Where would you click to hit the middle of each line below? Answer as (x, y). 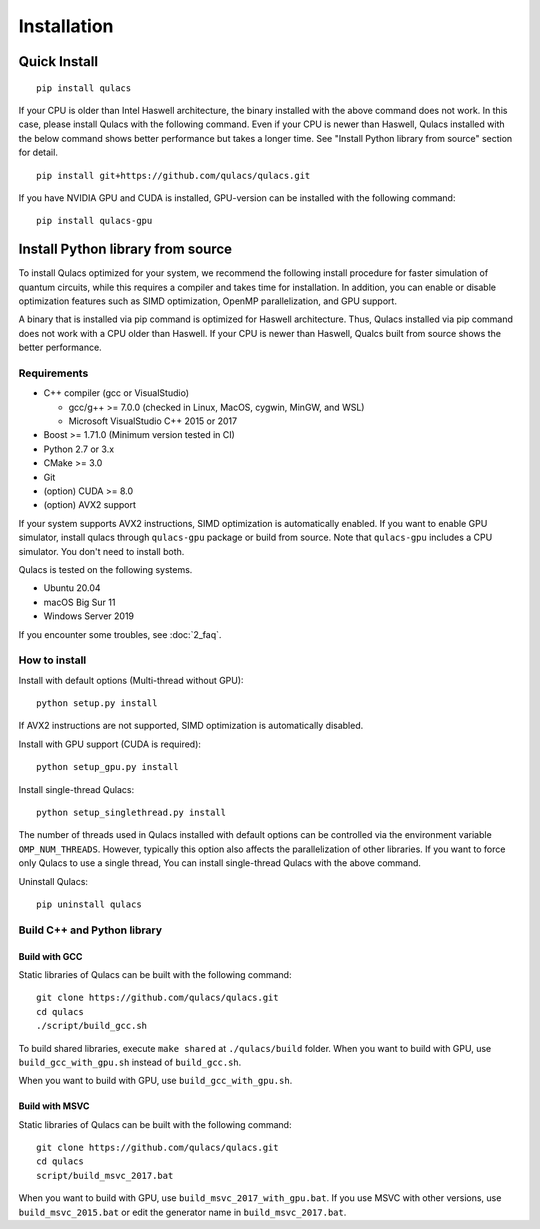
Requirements (53, 373)
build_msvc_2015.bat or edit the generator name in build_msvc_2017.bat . (182, 1212)
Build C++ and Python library (90, 930)
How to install (52, 660)
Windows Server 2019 (89, 616)
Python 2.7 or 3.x (79, 449)
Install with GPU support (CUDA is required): (110, 744)
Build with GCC (50, 956)
